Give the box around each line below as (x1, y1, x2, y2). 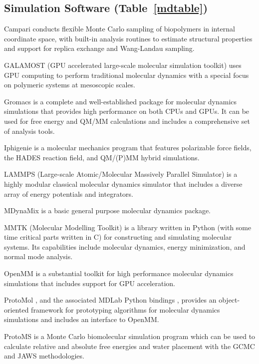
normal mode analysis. (4, 251, 73, 262)
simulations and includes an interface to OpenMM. (4, 314, 159, 325)
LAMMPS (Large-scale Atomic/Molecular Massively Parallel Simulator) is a (4, 169, 238, 179)
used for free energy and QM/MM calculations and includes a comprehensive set (4, 115, 250, 126)
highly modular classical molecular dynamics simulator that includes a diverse (4, 178, 243, 189)
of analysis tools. (4, 125, 55, 136)
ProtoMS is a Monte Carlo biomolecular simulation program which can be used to (4, 331, 256, 342)
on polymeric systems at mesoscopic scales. (4, 79, 136, 90)
